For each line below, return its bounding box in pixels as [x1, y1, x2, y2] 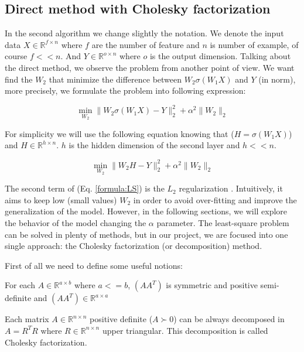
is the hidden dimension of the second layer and [69, 139, 240, 151]
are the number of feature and [91, 38, 200, 50]
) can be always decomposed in [173, 313, 285, 325]
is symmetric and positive [166, 279, 258, 291]
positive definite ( [90, 313, 153, 325]
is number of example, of [210, 38, 299, 50]
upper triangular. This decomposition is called [102, 324, 268, 336]
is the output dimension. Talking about [149, 50, 291, 62]
